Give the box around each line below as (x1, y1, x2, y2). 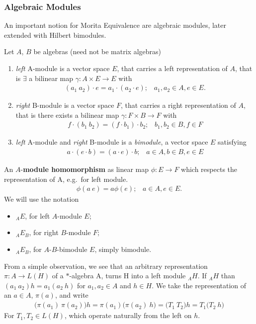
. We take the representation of (152, 280, 247, 290)
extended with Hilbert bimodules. (4, 29, 106, 40)
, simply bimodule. (94, 244, 152, 254)
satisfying (218, 137, 247, 147)
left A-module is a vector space (15, 63, 110, 73)
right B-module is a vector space (15, 100, 114, 110)
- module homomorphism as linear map (20, 164, 149, 174)
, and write (55, 290, 88, 300)
